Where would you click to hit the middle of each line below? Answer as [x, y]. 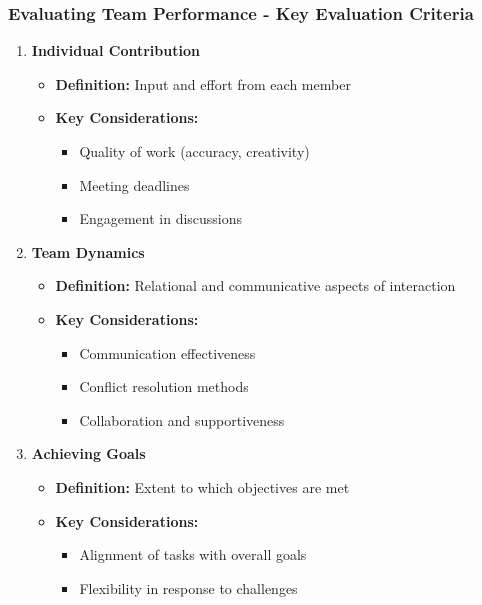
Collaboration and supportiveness [182, 419]
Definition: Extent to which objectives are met [202, 486]
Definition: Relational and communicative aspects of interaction [255, 285]
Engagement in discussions [161, 218]
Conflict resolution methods [164, 386]
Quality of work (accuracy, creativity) [194, 151]
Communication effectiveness [167, 352]
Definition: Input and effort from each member [203, 83]
